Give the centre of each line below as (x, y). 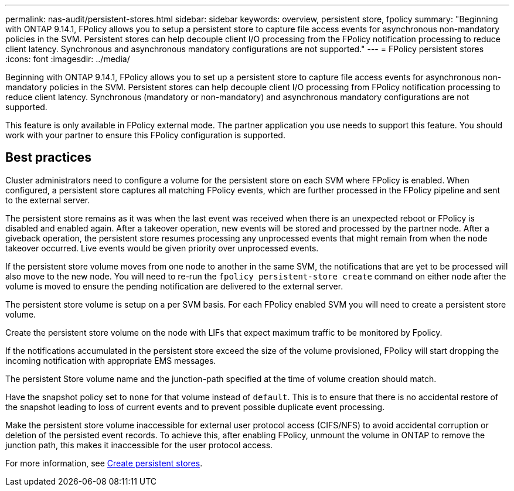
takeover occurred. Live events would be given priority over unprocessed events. (162, 248)
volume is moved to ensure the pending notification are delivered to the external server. (174, 286)
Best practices (48, 158)
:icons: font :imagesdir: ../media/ (68, 59)
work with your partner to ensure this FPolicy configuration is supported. (145, 135)
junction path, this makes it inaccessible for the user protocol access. (139, 445)
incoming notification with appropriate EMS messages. (111, 360)
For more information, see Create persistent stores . (104, 463)
